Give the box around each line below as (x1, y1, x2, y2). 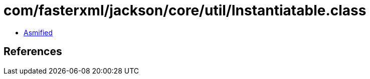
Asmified (24, 28, 53, 37)
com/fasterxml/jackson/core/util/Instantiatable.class (4, 2, 366, 19)
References (4, 45, 62, 58)
